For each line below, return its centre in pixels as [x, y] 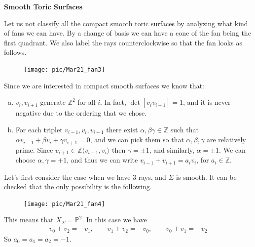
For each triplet [39, 129]
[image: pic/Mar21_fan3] [64, 69]
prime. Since [34, 149]
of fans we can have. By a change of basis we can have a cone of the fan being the [127, 33]
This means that [29, 220]
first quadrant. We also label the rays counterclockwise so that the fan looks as [123, 42]
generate [53, 102]
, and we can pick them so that [137, 140]
